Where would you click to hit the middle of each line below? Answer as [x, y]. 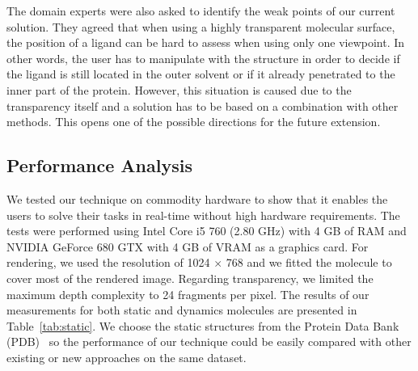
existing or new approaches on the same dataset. [127, 357]
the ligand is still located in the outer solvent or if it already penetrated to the [201, 74]
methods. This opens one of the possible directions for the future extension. [194, 122]
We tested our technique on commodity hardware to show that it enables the [197, 198]
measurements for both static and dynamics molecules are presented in [182, 310]
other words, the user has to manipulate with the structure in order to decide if [203, 58]
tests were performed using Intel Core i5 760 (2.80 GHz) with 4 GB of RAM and [207, 231]
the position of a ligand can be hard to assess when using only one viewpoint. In [206, 42]
